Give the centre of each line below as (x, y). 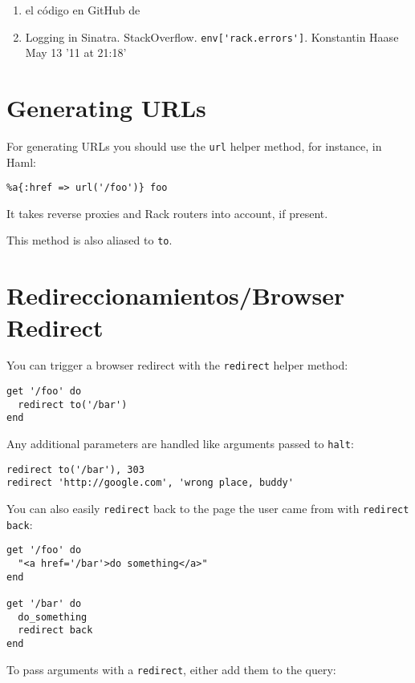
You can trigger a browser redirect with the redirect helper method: (177, 365)
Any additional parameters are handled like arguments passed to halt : (180, 444)
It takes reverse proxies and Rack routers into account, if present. (167, 213)
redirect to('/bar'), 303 (75, 469)
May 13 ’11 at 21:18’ (76, 53)
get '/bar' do (44, 603)
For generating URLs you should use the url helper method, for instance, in (194, 145)
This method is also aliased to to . (90, 240)
